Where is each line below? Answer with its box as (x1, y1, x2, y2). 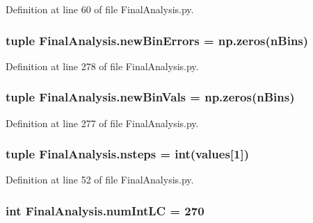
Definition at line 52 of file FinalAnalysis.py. (6, 172, 194, 187)
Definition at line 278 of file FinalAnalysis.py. (6, 58, 199, 73)
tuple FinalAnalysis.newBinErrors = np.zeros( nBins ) (6, 31, 309, 49)
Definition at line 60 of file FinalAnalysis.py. (6, 2, 194, 16)
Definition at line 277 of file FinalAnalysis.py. (6, 115, 199, 130)
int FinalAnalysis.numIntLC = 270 (6, 201, 204, 219)
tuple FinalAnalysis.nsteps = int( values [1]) (6, 145, 250, 163)
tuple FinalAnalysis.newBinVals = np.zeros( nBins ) (6, 88, 295, 106)
